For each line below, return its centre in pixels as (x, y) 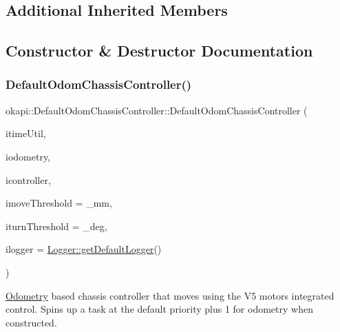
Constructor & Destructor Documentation (159, 51)
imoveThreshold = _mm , (59, 203)
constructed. (31, 322)
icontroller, (28, 179)
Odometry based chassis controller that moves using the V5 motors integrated (170, 295)
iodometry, (28, 156)
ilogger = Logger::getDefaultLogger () (84, 249)
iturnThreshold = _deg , (56, 226)
